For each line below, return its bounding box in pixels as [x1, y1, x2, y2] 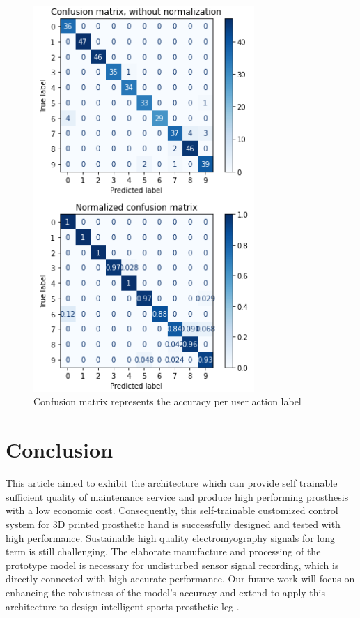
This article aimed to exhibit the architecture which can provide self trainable [6, 476, 338, 490]
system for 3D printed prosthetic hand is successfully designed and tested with [6, 516, 341, 531]
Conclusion [6, 435, 114, 464]
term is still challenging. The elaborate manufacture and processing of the [6, 544, 321, 559]
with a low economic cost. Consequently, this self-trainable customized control [6, 503, 338, 518]
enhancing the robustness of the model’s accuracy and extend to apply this [6, 585, 325, 599]
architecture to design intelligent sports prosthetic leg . [6, 598, 240, 613]
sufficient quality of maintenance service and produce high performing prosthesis [6, 489, 349, 504]
